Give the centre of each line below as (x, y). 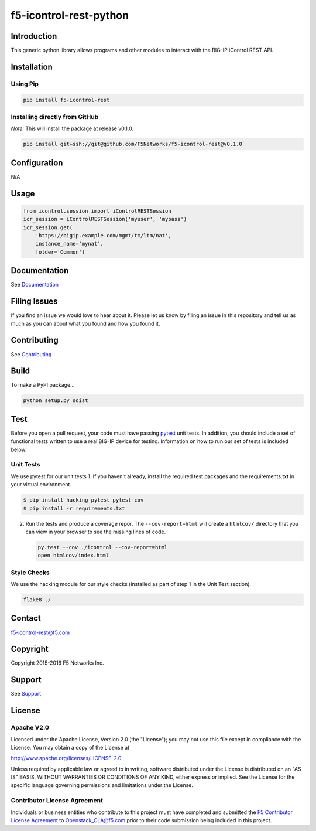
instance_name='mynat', (69, 244)
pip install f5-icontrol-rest (66, 100)
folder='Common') (60, 252)
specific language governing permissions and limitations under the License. (102, 785)
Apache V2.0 (30, 728)
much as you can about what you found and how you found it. (85, 323)
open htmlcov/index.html (73, 556)
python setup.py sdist (56, 401)
